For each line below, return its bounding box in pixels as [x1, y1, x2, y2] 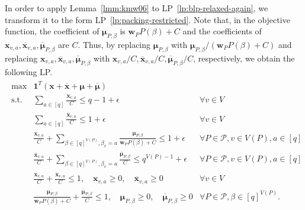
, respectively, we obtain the [193, 51, 295, 64]
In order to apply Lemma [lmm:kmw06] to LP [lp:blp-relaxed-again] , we [5, 2, 268, 14]
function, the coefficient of [5, 25, 99, 37]
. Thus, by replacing [78, 38, 151, 50]
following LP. [5, 65, 53, 77]
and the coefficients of [182, 25, 262, 37]
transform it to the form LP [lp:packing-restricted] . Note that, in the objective [5, 13, 290, 25]
